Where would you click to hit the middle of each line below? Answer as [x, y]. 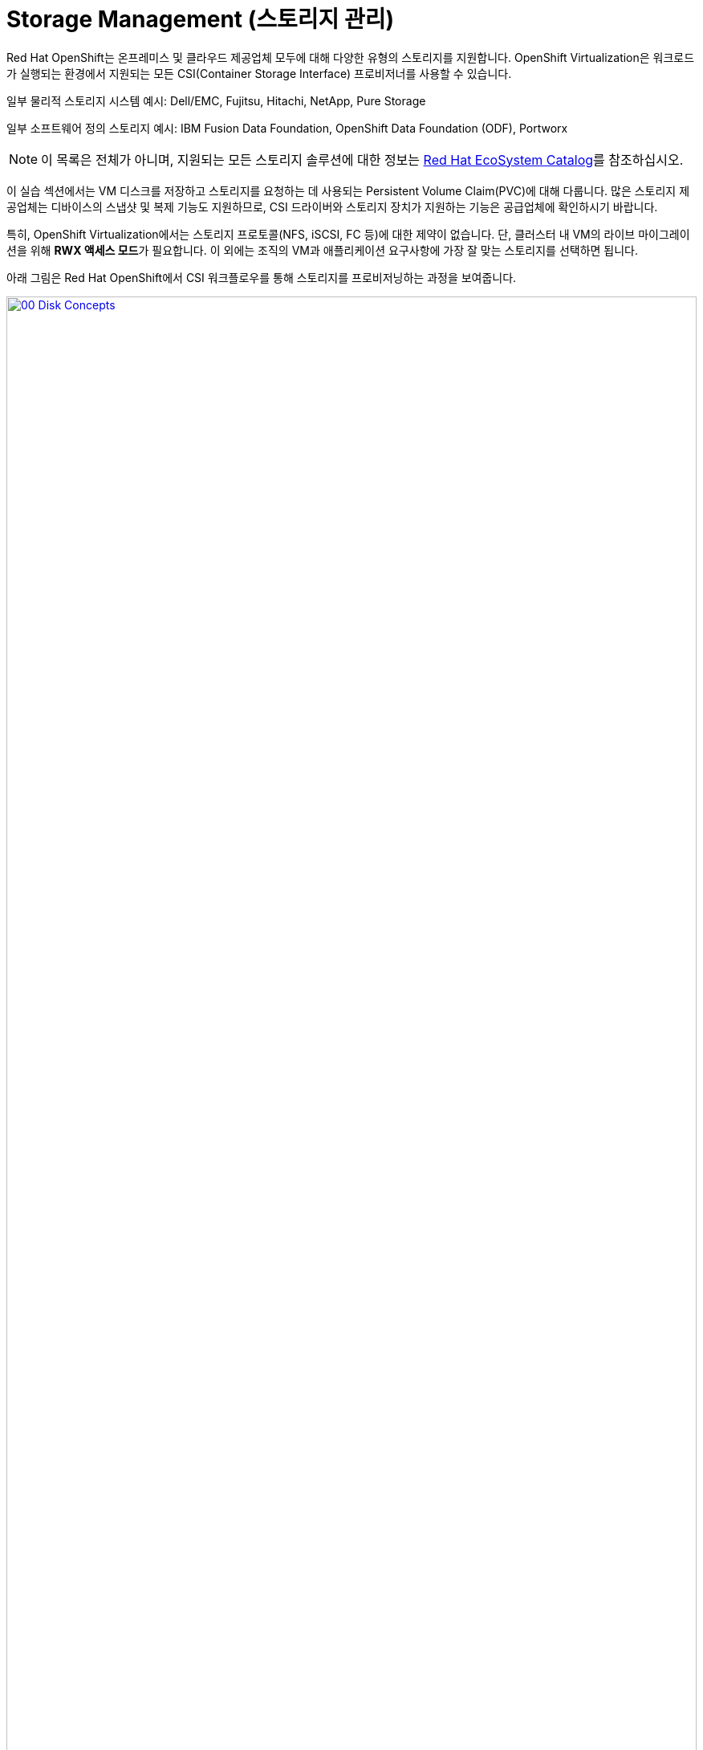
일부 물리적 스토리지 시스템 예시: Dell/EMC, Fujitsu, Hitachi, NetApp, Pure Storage [216, 100]
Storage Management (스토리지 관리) [201, 19]
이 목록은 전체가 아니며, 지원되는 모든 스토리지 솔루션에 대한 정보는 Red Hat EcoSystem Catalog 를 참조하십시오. [362, 159]
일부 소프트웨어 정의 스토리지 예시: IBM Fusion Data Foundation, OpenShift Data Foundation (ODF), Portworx [287, 128]
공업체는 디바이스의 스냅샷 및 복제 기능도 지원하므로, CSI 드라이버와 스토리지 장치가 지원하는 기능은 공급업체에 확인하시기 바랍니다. [332, 206]
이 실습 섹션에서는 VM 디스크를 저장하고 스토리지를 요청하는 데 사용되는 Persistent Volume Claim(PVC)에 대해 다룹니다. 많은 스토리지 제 [348, 190]
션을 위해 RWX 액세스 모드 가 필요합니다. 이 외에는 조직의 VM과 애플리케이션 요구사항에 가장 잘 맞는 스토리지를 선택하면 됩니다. [323, 250]
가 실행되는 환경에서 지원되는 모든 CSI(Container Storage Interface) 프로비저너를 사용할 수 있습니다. [259, 73]
